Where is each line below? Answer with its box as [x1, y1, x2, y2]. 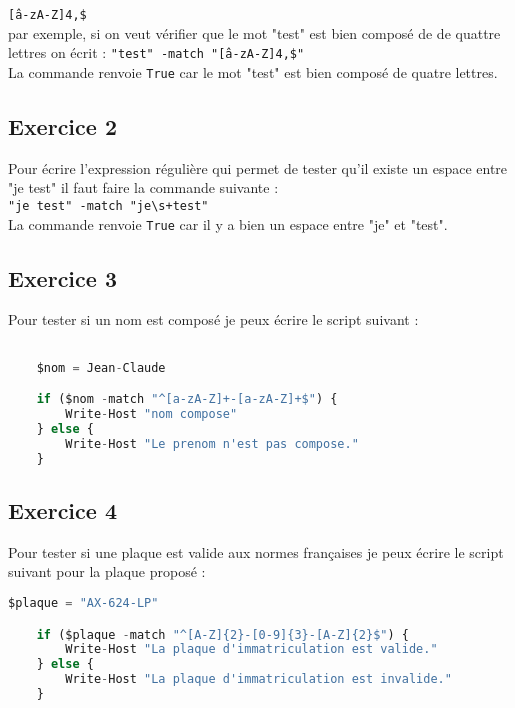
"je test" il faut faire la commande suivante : [8, 177, 279, 198]
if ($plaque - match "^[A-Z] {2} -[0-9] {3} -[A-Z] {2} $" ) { [36, 627, 409, 642]
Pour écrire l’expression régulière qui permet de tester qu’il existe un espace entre [8, 157, 508, 178]
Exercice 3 [8, 262, 117, 293]
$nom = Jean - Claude [36, 360, 166, 375]
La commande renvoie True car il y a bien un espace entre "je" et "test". [8, 213, 448, 234]
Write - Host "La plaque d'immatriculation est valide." [65, 642, 438, 657]
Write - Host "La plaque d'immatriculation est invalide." [65, 672, 452, 687]
